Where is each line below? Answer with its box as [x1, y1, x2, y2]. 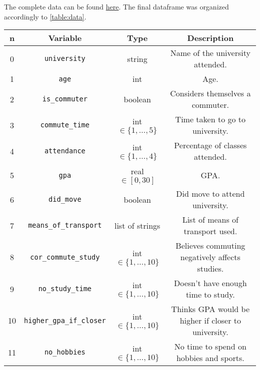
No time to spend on [174, 341, 246, 353]
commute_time [40, 121, 89, 129]
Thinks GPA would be [171, 303, 250, 315]
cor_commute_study [30, 253, 100, 261]
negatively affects [180, 251, 240, 263]
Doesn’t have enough [174, 277, 247, 289]
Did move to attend [176, 188, 245, 200]
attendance [44, 147, 85, 155]
